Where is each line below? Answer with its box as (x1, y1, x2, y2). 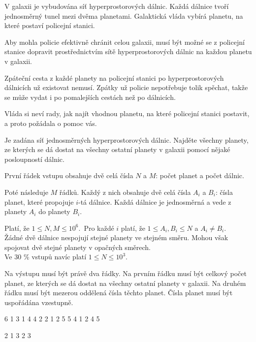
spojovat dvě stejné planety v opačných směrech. (4, 242, 151, 252)
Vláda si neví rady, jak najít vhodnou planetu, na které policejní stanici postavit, (4, 108, 250, 119)
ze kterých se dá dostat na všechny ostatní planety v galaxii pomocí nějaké (4, 144, 230, 155)
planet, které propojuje (4, 196, 74, 207)
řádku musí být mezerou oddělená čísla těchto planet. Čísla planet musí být (4, 287, 233, 298)
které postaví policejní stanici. (4, 20, 95, 31)
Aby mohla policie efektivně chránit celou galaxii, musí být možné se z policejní (4, 36, 245, 47)
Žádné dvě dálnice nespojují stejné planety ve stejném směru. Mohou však (4, 232, 228, 243)
